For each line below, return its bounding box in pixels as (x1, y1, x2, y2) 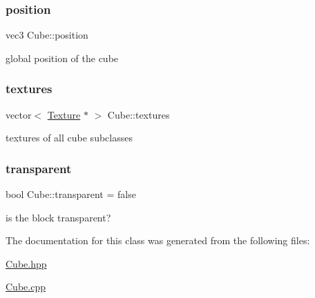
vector (6, 107, 32, 121)
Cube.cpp (6, 279, 46, 294)
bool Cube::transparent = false (6, 187, 136, 201)
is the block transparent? (6, 210, 111, 224)
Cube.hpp (6, 256, 47, 270)
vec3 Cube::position (6, 28, 88, 42)
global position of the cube (6, 50, 119, 65)
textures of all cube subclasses (6, 130, 133, 145)
